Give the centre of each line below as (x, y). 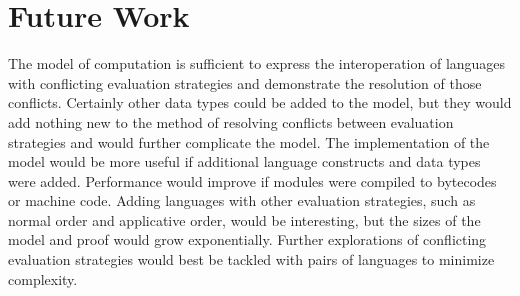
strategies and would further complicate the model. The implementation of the (249, 141)
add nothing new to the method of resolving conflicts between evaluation (231, 121)
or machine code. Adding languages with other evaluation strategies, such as (242, 200)
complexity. (43, 278)
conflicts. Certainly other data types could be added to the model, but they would (260, 102)
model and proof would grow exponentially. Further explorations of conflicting (247, 239)
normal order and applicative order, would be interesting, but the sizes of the (244, 219)
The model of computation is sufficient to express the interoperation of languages (257, 63)
